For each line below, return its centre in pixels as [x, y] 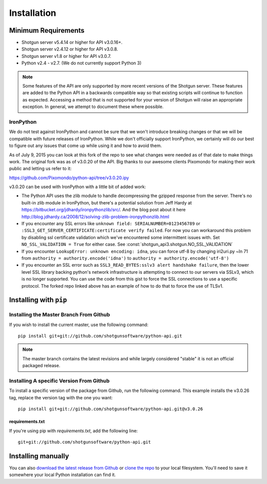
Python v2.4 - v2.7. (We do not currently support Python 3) [82, 63]
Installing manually [39, 456]
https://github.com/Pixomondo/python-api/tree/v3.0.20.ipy [69, 178]
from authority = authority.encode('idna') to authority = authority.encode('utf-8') [125, 258]
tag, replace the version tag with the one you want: [61, 397]
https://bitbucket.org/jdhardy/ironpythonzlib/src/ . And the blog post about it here [104, 210]
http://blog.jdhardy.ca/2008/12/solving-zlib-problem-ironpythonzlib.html [95, 217]
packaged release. [41, 366]
